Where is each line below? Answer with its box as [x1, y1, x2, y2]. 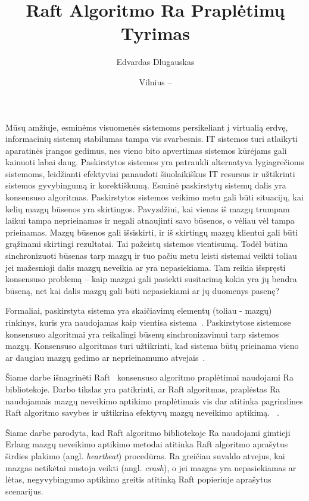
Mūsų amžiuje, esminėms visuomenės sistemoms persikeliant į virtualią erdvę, [5, 120, 288, 133]
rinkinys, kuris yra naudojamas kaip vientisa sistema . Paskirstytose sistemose [5, 316, 291, 328]
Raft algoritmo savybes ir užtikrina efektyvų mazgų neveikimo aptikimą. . [5, 406, 279, 419]
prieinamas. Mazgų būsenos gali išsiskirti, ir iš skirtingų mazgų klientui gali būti [5, 225, 298, 238]
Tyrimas [121, 21, 190, 45]
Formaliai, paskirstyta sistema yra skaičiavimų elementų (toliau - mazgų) [5, 304, 272, 317]
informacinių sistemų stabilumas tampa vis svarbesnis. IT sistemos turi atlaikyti [5, 132, 298, 145]
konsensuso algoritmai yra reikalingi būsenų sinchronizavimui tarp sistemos [5, 327, 279, 340]
